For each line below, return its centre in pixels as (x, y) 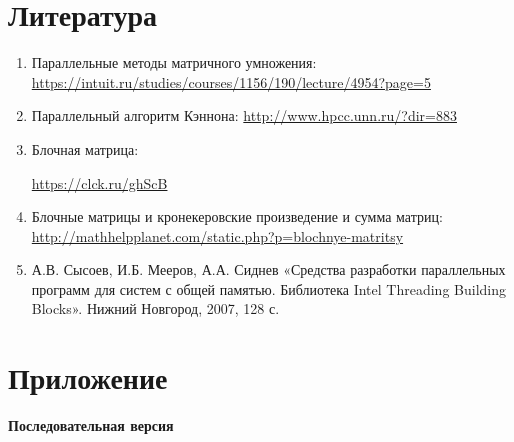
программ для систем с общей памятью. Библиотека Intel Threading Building (268, 288)
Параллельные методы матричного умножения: (174, 62)
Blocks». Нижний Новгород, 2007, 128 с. (155, 308)
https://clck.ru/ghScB (99, 182)
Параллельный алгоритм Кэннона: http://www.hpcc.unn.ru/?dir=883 (244, 115)
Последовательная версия (91, 425)
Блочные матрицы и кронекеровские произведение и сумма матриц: (237, 216)
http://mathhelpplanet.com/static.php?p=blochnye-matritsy (217, 235)
